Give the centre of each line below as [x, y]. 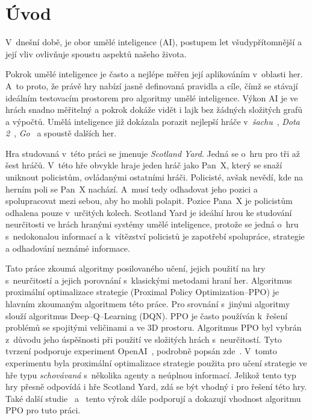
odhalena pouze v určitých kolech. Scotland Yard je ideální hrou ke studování [149, 212]
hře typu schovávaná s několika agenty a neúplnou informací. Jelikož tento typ [151, 374]
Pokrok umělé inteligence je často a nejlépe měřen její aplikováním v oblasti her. [154, 74]
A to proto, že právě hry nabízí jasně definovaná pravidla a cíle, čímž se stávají [152, 85]
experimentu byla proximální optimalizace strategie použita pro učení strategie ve [156, 362]
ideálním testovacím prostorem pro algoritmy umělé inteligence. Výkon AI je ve [152, 97]
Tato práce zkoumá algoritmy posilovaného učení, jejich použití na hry [136, 268]
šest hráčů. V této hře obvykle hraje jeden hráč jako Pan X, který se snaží [144, 165]
